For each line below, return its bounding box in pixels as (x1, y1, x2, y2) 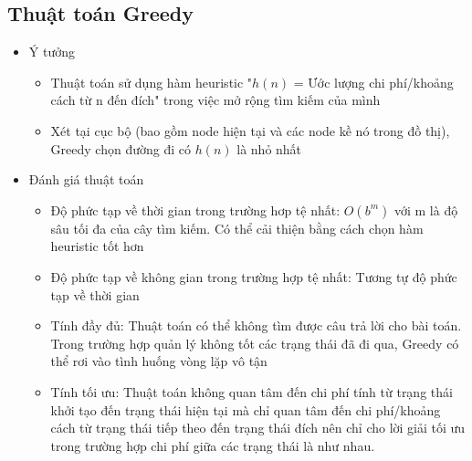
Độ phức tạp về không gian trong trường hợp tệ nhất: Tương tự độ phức (50, 267, 457, 286)
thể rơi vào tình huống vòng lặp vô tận (50, 351, 267, 371)
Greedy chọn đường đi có (50, 139, 191, 158)
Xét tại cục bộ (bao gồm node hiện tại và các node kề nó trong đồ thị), (50, 120, 450, 140)
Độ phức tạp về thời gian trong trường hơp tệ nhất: (50, 200, 341, 219)
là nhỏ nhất (236, 139, 302, 158)
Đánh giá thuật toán (28, 170, 144, 189)
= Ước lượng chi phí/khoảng (293, 72, 454, 91)
